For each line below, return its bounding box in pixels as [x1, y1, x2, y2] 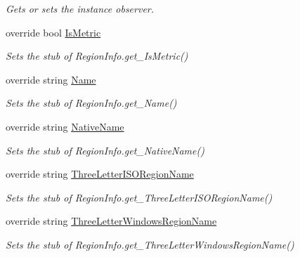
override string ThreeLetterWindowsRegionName [6, 213, 217, 228]
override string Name [6, 72, 96, 86]
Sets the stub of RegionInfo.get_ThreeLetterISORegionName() [6, 190, 273, 204]
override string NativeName [6, 119, 124, 133]
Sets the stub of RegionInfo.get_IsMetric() [6, 48, 188, 63]
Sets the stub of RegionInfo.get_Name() [6, 95, 177, 110]
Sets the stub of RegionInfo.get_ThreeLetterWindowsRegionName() [6, 237, 294, 251]
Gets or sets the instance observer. [6, 1, 155, 15]
